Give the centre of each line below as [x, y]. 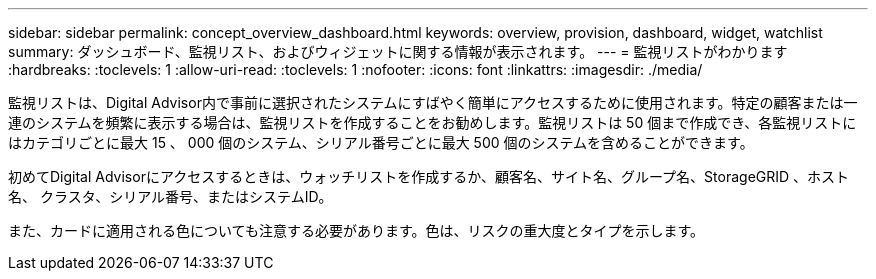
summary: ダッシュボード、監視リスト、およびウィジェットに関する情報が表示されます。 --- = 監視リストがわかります [398, 51]
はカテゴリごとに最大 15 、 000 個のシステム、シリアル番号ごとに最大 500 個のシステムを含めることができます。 [381, 142]
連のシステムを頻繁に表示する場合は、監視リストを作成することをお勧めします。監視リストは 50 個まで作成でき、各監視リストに [432, 122]
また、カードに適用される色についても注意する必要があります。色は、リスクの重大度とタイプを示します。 [356, 230]
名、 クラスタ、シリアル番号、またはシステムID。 [170, 196]
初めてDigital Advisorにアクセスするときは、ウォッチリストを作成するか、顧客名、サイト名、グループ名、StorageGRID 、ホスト [429, 176]
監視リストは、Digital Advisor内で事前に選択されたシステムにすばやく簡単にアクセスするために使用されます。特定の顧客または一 [433, 102]
